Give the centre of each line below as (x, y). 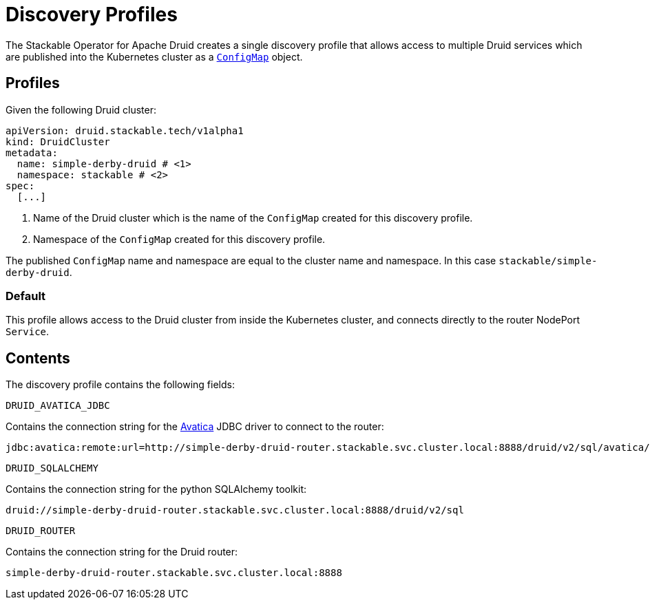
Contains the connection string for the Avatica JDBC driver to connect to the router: (195, 427)
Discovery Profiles (92, 14)
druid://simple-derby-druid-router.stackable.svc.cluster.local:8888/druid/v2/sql (235, 510)
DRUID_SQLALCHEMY (52, 468)
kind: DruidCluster (58, 141)
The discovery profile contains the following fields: (120, 385)
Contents (38, 358)
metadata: (32, 152)
